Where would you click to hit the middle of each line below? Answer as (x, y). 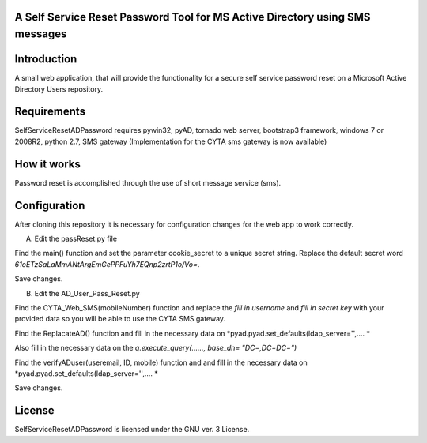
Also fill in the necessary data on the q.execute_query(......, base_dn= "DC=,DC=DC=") (156, 348)
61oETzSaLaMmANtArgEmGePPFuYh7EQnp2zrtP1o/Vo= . (107, 264)
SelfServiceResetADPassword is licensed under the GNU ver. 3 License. (132, 430)
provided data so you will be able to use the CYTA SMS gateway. (120, 319)
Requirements (50, 112)
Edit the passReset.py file (76, 239)
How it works (47, 164)
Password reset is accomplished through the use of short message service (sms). (148, 182)
